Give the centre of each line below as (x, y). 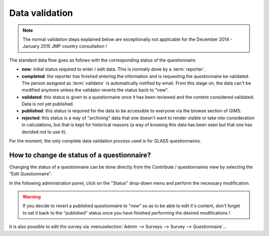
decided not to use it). (44, 132)
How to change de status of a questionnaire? (80, 155)
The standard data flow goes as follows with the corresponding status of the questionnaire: (103, 60)
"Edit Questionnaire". (31, 174)
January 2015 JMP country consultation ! (65, 46)
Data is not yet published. (48, 104)
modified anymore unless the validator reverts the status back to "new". (95, 90)
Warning (32, 197)
